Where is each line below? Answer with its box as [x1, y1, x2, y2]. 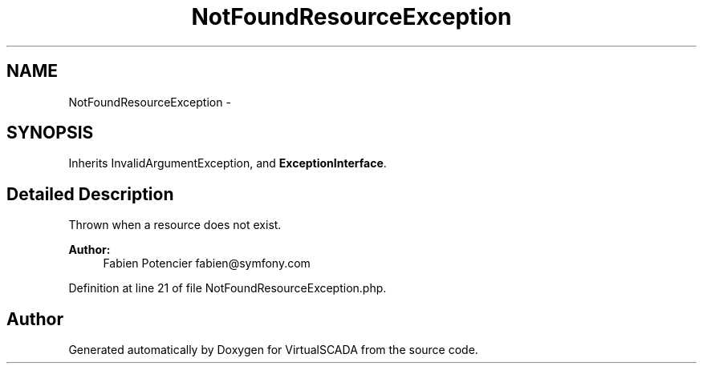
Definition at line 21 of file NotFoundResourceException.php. [68, 281, 387, 296]
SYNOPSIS [6, 123, 94, 143]
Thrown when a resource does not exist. [68, 218, 282, 232]
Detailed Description [6, 183, 174, 204]
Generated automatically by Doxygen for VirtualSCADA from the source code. [68, 343, 478, 357]
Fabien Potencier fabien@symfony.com [103, 256, 311, 271]
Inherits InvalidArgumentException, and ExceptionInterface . [68, 156, 387, 171]
